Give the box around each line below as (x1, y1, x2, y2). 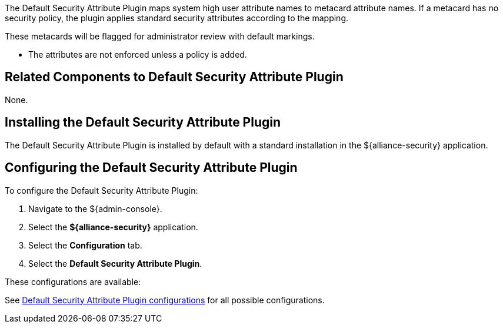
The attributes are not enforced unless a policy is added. (28, 49, 247, 59)
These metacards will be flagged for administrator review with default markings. (5, 31, 315, 41)
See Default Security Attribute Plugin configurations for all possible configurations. (5, 294, 325, 305)
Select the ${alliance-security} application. (28, 221, 198, 232)
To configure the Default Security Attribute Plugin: (5, 185, 198, 196)
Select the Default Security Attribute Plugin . (28, 258, 202, 269)
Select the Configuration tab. (28, 240, 142, 250)
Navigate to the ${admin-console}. (28, 203, 162, 214)
